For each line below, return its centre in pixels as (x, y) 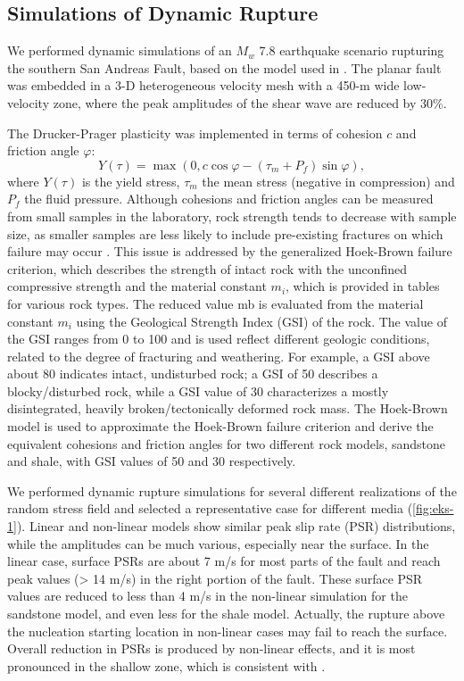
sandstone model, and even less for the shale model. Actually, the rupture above (226, 614)
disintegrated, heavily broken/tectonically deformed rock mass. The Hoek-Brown (228, 408)
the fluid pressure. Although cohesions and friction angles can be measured (229, 199)
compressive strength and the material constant (137, 286)
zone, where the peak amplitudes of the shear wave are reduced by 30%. (250, 102)
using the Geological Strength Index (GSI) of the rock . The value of (261, 321)
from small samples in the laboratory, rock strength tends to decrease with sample (232, 216)
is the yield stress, (131, 181)
